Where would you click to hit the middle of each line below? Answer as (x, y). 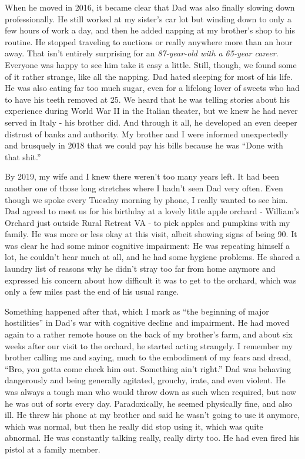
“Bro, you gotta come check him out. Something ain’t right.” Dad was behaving (148, 368)
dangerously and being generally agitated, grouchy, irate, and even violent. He (145, 380)
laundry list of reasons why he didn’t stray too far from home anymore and (140, 269)
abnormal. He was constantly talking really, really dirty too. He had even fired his (152, 438)
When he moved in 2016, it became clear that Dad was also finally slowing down (150, 7)
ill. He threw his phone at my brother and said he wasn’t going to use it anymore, (152, 415)
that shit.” (23, 156)
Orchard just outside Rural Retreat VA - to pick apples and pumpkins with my (148, 222)
